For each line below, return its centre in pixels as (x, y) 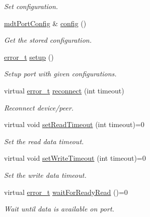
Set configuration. (31, 6)
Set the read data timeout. (44, 141)
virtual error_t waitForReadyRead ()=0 (66, 192)
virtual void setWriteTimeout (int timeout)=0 (75, 158)
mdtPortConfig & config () (45, 23)
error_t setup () (29, 57)
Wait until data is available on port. (59, 209)
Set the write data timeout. (45, 175)
